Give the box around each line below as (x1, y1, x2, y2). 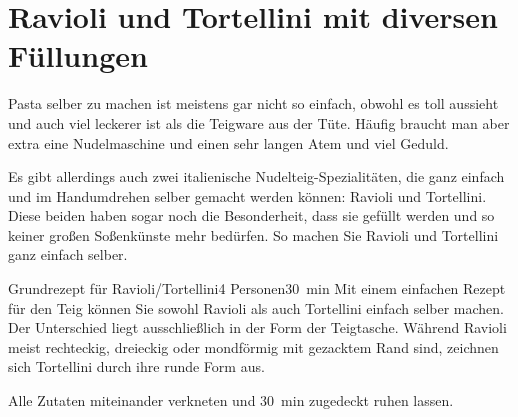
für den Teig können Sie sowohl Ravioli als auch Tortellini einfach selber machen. (8, 297, 504, 318)
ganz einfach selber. (8, 244, 128, 265)
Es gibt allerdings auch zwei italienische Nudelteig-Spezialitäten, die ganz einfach (8, 166, 505, 187)
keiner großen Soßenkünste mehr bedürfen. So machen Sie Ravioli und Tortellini (8, 224, 499, 245)
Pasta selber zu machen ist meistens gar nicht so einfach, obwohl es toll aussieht (8, 93, 499, 114)
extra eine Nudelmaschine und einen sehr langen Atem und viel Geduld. (8, 132, 449, 153)
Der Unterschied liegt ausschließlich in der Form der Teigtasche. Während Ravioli (8, 317, 507, 338)
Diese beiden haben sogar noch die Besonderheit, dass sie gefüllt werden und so (8, 205, 495, 226)
